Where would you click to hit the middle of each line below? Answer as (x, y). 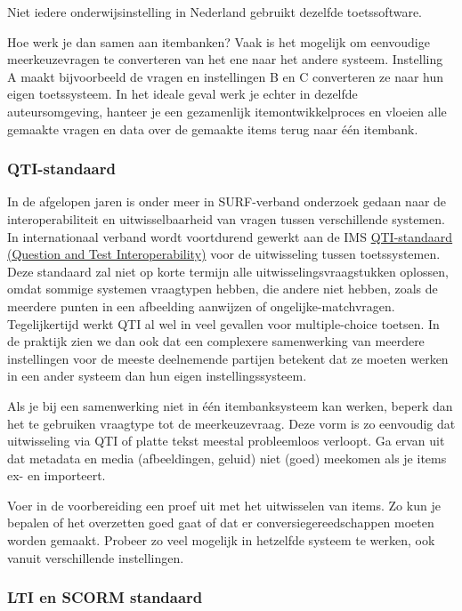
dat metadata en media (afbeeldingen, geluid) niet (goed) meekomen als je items (227, 458)
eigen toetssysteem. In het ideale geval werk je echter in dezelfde (182, 94)
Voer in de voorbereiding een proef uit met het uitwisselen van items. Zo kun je (224, 505)
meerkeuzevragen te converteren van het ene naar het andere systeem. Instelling (225, 59)
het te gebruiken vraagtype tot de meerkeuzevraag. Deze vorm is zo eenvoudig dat (231, 423)
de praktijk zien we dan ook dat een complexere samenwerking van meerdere (216, 341)
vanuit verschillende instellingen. (96, 557)
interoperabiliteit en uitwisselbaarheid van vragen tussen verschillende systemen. (226, 218)
